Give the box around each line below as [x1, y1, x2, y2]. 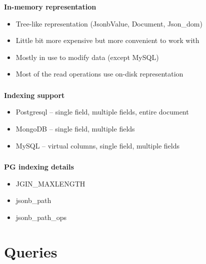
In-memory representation [4, 1, 96, 11]
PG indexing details [4, 161, 74, 172]
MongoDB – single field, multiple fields [15, 123, 135, 133]
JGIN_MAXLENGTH [15, 178, 85, 188]
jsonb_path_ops [15, 211, 67, 222]
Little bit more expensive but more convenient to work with [15, 35, 199, 45]
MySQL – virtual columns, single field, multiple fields [15, 140, 179, 150]
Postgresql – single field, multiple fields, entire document [15, 106, 189, 117]
